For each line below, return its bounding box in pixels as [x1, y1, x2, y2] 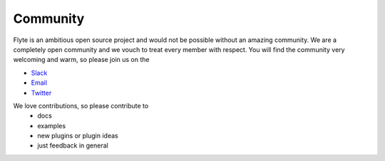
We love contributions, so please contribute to [13, 101, 149, 110]
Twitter [31, 88, 52, 97]
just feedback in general [37, 141, 108, 150]
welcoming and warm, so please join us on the [13, 56, 150, 64]
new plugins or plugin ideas [37, 132, 118, 140]
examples [37, 121, 66, 130]
